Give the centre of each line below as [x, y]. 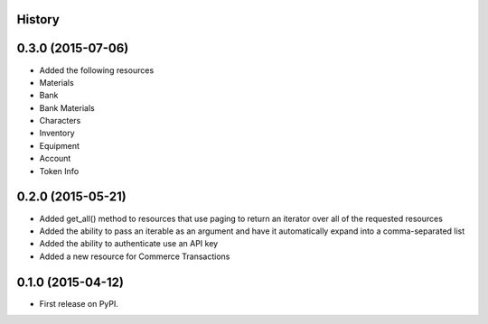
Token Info [59, 171]
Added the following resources [97, 70]
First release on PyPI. [79, 303]
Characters [60, 121]
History [38, 19]
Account [55, 159]
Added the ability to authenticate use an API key [129, 244]
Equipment [60, 145]
